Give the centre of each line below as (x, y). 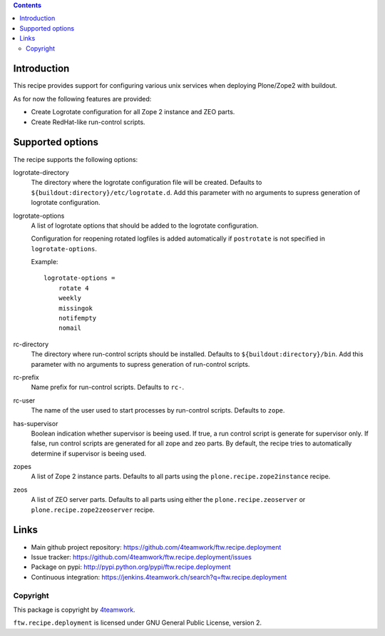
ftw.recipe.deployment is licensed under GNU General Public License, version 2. (138, 623)
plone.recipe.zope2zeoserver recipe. (93, 510)
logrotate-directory (41, 172)
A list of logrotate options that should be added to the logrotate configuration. (145, 226)
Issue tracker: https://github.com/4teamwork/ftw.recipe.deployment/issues (142, 557)
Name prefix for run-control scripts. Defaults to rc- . (108, 387)
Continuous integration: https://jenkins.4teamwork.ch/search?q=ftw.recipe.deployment (159, 577)
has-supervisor (36, 423)
